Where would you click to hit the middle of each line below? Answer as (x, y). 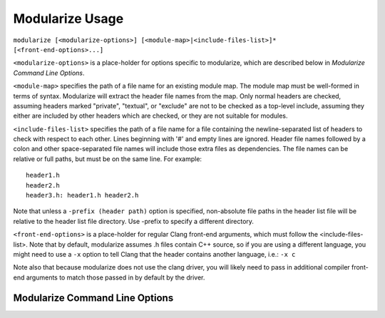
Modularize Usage (68, 19)
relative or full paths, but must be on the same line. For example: (108, 159)
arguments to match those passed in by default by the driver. (115, 277)
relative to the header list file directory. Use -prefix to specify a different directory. (134, 221)
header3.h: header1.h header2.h (82, 195)
